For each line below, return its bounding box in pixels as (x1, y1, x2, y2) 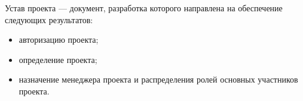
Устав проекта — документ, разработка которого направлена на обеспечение (5, 2, 283, 14)
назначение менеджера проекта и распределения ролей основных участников (19, 73, 298, 86)
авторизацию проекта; (19, 33, 99, 46)
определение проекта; (19, 53, 97, 65)
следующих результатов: (5, 13, 93, 26)
